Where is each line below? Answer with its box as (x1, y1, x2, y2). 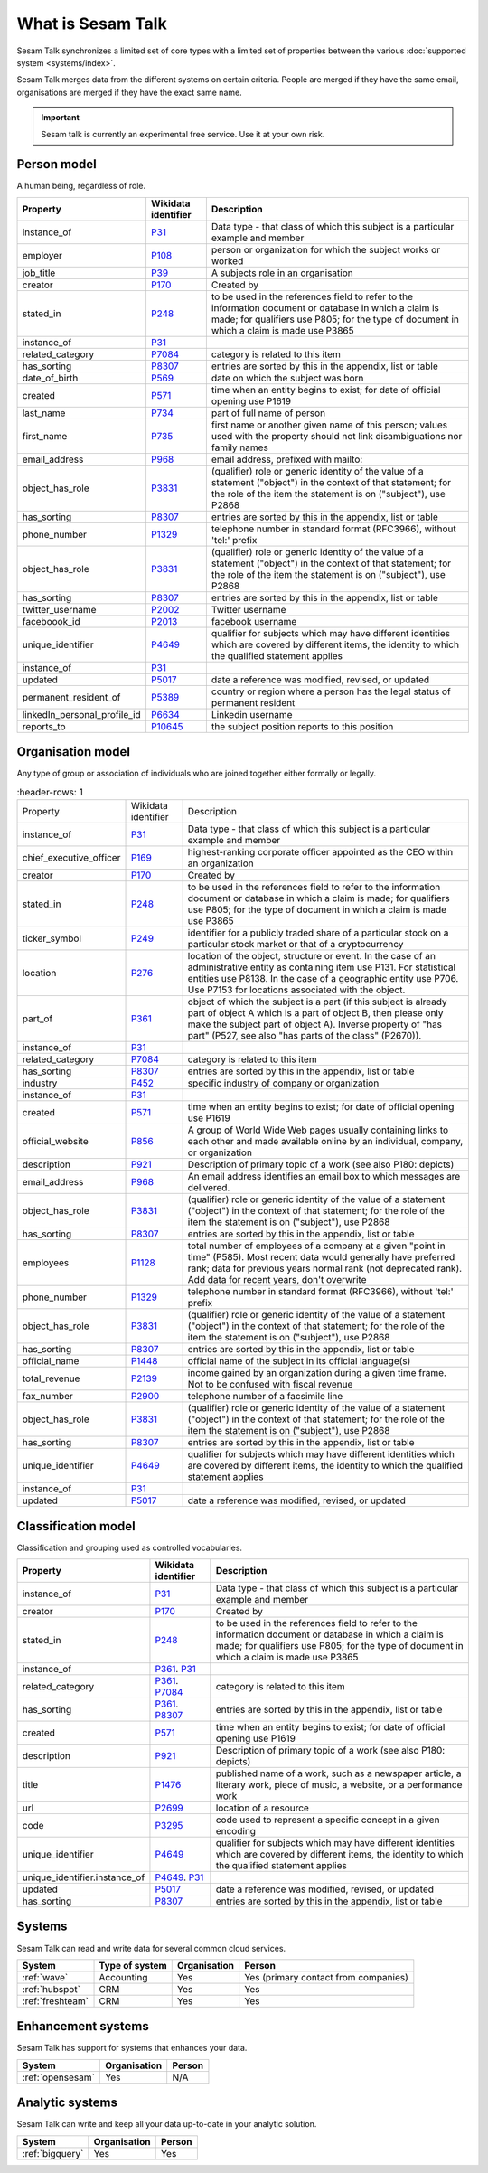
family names (211, 441, 268, 454)
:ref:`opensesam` (22, 2071, 95, 2084)
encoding (215, 1824, 257, 1837)
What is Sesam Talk (16, 14, 167, 33)
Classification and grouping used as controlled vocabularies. (16, 1542, 243, 1553)
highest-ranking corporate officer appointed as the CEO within (187, 846, 454, 859)
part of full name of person (211, 407, 326, 419)
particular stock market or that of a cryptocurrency (187, 938, 404, 951)
